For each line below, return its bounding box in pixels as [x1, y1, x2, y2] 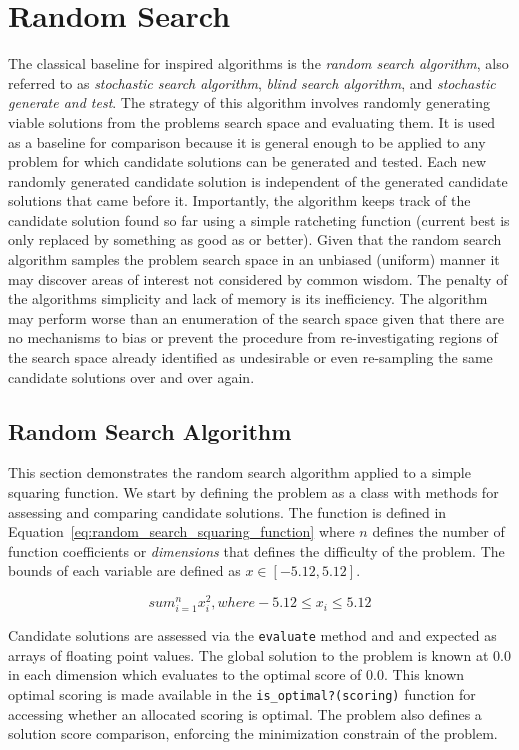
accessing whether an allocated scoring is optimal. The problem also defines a [8, 703, 482, 724]
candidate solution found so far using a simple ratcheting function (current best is [8, 209, 510, 230]
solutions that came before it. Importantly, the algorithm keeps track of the [8, 190, 471, 211]
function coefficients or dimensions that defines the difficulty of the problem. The [8, 540, 505, 561]
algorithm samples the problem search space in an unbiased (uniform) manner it [8, 249, 500, 270]
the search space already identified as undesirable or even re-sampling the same [8, 347, 493, 368]
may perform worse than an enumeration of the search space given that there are [8, 307, 504, 328]
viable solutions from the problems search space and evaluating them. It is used [8, 111, 496, 132]
